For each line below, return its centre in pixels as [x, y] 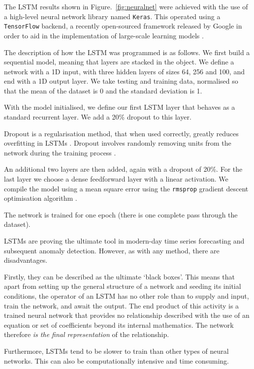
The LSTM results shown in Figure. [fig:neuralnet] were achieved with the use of [126, 6]
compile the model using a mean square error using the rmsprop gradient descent [126, 188]
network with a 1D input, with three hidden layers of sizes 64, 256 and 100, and [124, 71]
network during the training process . [60, 152]
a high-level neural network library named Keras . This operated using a [112, 16]
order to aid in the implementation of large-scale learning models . [104, 35]
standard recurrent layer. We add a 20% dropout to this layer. [98, 117]
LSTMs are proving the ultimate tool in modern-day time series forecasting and [124, 241]
